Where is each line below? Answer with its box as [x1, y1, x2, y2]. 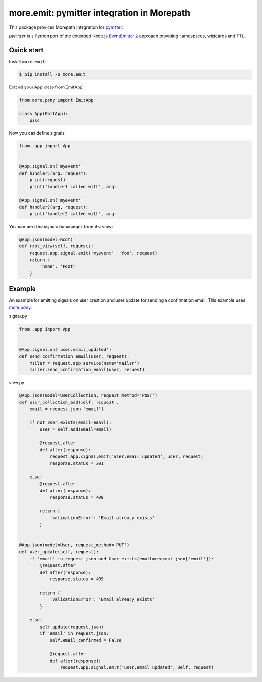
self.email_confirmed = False [49, 637, 122, 643]
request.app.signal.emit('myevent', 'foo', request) [29, 250, 158, 256]
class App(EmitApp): [19, 111, 68, 116]
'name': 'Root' [39, 264, 76, 269]
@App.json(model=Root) [19, 236, 73, 242]
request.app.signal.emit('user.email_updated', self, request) [60, 665, 214, 670]
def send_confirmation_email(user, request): [19, 353, 130, 359]
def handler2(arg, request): [19, 204, 89, 210]
